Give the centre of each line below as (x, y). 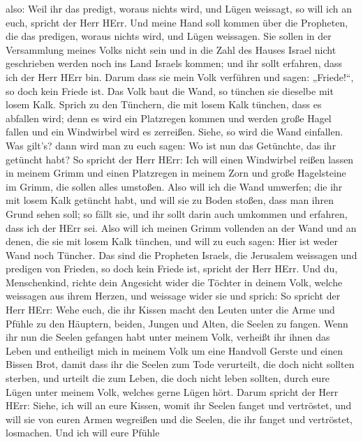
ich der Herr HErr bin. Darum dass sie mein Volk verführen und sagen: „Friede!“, (180, 76)
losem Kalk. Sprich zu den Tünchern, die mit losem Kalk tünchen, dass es (164, 104)
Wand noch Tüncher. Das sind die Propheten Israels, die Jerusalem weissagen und (181, 255)
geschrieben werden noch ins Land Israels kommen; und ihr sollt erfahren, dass (174, 63)
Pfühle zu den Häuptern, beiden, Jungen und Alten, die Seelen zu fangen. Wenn (177, 323)
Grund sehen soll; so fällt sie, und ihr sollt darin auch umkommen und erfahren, (177, 213)
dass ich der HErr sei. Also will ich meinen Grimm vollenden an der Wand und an (181, 227)
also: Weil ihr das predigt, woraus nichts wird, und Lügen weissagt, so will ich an (179, 8)
